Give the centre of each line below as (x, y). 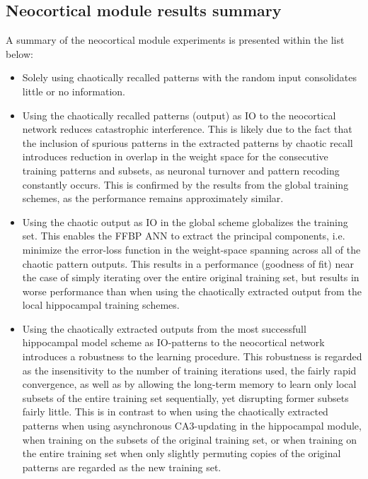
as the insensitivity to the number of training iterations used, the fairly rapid (189, 370)
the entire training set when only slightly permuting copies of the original (182, 453)
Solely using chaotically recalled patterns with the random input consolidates (189, 77)
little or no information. (74, 91)
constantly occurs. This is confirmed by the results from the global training (185, 184)
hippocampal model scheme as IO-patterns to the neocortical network (173, 342)
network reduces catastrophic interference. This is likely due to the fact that (187, 129)
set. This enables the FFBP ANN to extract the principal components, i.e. (184, 236)
